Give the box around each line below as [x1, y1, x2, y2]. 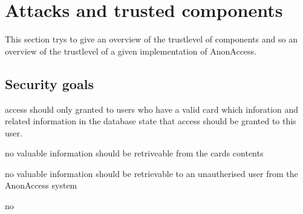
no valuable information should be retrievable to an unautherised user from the [5, 167, 298, 179]
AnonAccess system [5, 179, 77, 192]
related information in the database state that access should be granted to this [5, 115, 296, 127]
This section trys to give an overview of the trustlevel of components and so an [5, 33, 298, 45]
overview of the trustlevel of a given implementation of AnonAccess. [5, 44, 256, 57]
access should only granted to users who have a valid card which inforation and [5, 102, 299, 115]
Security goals [5, 74, 94, 93]
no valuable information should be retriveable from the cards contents [5, 147, 264, 159]
